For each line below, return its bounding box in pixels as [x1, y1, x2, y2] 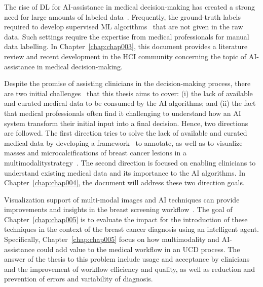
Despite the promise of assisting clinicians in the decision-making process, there [4, 78, 251, 89]
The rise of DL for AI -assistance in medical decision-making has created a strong [4, 2, 255, 12]
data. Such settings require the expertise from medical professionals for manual [4, 31, 249, 42]
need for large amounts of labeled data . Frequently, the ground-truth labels [4, 11, 241, 22]
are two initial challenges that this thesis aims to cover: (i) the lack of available [4, 88, 253, 98]
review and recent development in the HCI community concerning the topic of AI [4, 51, 257, 61]
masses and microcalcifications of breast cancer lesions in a [4, 147, 186, 158]
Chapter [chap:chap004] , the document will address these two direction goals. [4, 177, 245, 188]
